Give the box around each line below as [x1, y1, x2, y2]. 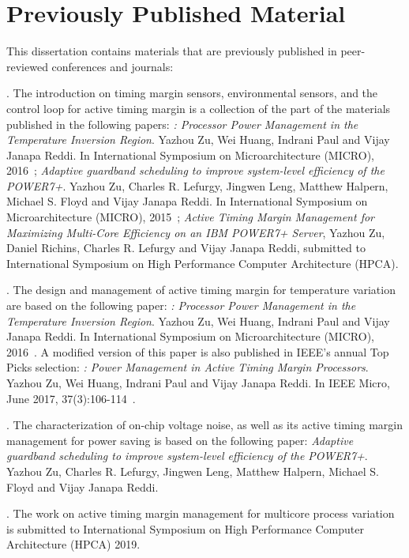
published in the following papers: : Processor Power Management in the [6, 115, 358, 132]
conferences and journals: [51, 58, 174, 74]
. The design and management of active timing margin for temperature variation [6, 281, 396, 298]
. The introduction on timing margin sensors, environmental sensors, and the [6, 85, 378, 101]
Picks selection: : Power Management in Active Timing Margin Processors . [6, 359, 369, 375]
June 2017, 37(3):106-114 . [6, 390, 136, 406]
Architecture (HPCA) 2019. [6, 536, 141, 552]
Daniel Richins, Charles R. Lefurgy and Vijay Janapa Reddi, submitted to [6, 239, 366, 256]
